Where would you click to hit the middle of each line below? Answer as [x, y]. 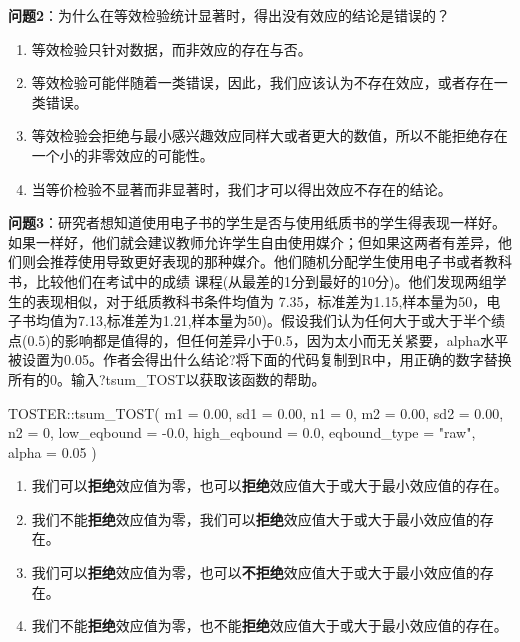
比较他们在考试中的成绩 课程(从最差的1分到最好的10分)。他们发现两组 [264, 280]
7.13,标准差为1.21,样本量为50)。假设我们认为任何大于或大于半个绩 [291, 320]
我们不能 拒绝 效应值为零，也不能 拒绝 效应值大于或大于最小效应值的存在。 [269, 625]
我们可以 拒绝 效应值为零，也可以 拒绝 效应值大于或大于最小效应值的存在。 [269, 485]
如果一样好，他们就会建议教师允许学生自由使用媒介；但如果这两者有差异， [253, 241]
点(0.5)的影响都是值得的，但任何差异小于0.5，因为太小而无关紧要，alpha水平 [258, 339]
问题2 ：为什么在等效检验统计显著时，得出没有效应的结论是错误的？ [229, 15]
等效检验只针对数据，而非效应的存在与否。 [171, 48]
